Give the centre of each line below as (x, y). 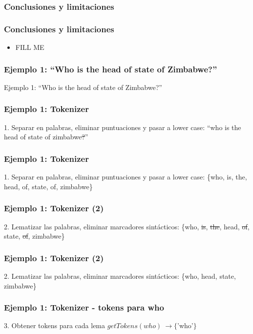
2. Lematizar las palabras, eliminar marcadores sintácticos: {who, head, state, (120, 276)
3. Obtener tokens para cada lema (55, 325)
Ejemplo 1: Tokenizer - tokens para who (84, 307)
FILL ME (30, 47)
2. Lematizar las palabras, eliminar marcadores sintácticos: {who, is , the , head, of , (127, 226)
